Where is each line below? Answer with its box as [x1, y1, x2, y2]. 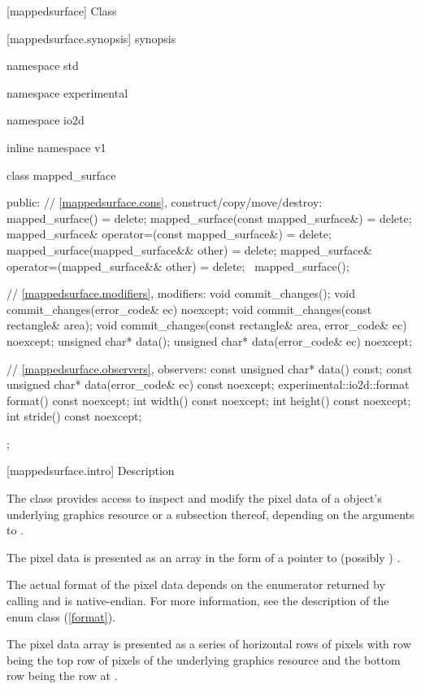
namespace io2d [7, 111, 85, 129]
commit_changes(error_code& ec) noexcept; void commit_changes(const [7, 300, 372, 317]
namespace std [7, 57, 79, 74]
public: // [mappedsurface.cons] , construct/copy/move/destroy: [7, 194, 323, 211]
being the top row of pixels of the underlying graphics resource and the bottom [7, 651, 401, 668]
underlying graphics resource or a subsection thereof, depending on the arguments [7, 505, 414, 522]
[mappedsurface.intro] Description [7, 462, 175, 479]
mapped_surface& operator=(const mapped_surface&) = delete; [7, 225, 332, 242]
